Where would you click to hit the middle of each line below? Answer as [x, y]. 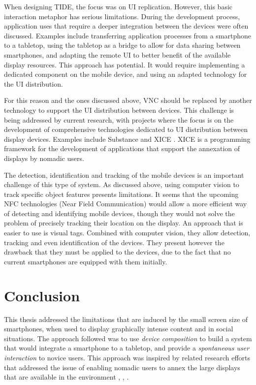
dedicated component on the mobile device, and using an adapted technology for [126, 74]
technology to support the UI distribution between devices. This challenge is [119, 110]
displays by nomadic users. [44, 158]
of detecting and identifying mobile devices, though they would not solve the [119, 213]
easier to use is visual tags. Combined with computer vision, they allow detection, [127, 233]
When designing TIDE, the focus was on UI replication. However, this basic [118, 6]
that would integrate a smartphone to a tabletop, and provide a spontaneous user [127, 348]
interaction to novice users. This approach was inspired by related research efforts [127, 357]
